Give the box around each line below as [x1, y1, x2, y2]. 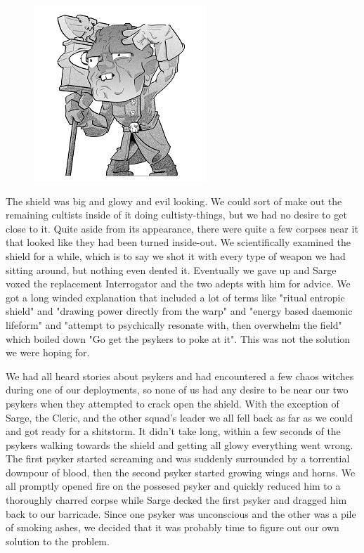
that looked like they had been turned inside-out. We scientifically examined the [6, 235, 351, 249]
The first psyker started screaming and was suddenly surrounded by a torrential [6, 451, 350, 466]
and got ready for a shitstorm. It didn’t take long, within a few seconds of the [6, 424, 341, 438]
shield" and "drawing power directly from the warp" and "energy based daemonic [6, 304, 353, 318]
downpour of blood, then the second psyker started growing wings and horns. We [6, 464, 356, 479]
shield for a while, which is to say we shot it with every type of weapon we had [6, 248, 346, 263]
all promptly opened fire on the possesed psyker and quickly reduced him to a [6, 479, 341, 493]
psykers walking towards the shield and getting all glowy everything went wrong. [6, 437, 353, 452]
